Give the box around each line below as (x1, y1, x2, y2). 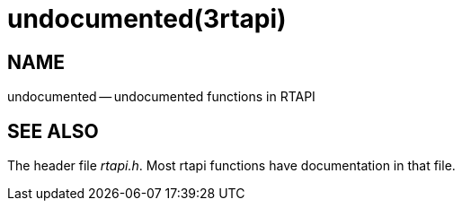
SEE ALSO (7, 119, 99, 143)
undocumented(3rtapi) (7, 4, 287, 34)
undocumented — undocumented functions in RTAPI (7, 89, 315, 105)
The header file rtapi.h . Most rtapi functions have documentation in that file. (7, 158, 456, 174)
